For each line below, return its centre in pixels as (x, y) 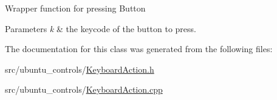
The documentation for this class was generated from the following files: (139, 49)
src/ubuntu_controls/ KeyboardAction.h (80, 69)
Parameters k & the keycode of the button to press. (101, 28)
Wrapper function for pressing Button (75, 8)
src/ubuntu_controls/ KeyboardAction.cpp (84, 89)
